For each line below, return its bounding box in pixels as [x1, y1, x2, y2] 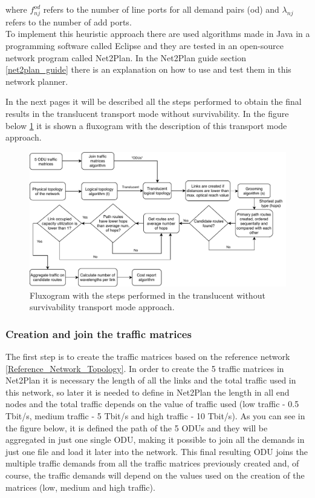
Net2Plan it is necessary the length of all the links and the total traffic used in [5, 374, 296, 387]
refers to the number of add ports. [5, 15, 132, 28]
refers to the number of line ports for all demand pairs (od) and [43, 3, 279, 15]
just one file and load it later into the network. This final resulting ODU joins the [5, 445, 308, 457]
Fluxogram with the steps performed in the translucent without [30, 288, 265, 301]
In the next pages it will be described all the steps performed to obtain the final [5, 95, 302, 108]
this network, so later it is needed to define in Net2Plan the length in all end [5, 385, 290, 398]
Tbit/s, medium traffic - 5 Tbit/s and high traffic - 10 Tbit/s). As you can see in [5, 410, 305, 422]
